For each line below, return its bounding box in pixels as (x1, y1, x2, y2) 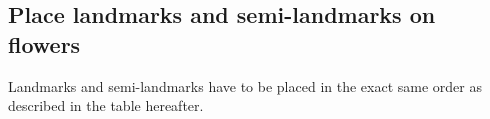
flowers (8, 28, 81, 59)
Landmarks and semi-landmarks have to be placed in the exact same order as (8, 75, 482, 96)
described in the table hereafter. (8, 95, 204, 116)
